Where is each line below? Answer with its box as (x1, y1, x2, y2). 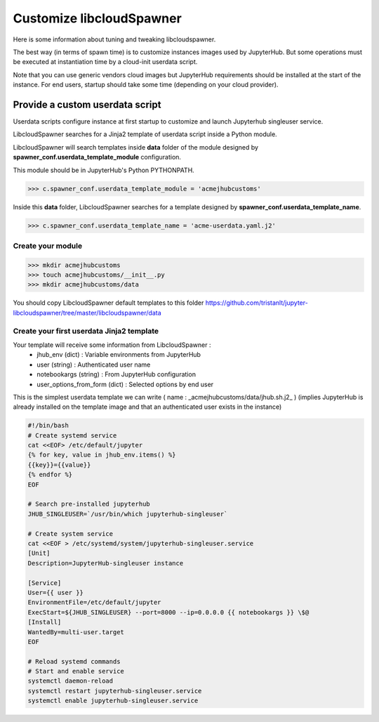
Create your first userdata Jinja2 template (13, 326, 159, 336)
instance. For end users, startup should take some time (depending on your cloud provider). (13, 81, 279, 89)
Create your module (13, 241, 83, 251)
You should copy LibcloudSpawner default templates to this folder (13, 298, 204, 307)
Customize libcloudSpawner (13, 11, 182, 26)
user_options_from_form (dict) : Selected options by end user (36, 380, 214, 388)
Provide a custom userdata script (13, 98, 161, 110)
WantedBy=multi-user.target (27, 628, 124, 636)
